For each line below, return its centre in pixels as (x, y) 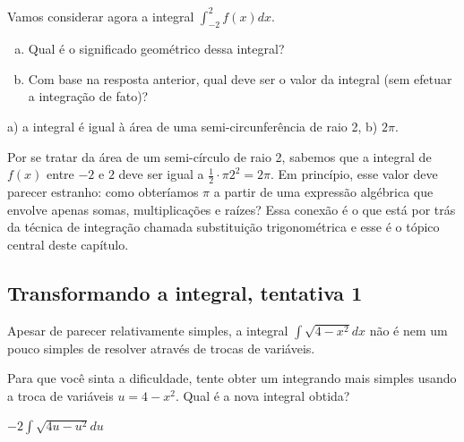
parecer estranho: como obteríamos (103, 192)
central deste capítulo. (68, 244)
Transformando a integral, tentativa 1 (185, 292)
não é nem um (408, 330)
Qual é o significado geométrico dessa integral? (156, 49)
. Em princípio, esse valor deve (354, 174)
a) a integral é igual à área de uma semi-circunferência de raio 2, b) (193, 127)
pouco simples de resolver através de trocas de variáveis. (161, 348)
